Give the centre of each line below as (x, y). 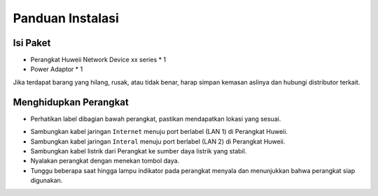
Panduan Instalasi (66, 18)
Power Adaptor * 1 (57, 69)
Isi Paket (32, 43)
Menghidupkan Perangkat (71, 102)
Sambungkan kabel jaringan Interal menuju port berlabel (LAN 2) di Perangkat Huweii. (158, 141)
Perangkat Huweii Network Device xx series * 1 (98, 60)
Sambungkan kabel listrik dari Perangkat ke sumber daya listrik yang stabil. (139, 151)
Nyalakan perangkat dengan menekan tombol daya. (105, 161)
